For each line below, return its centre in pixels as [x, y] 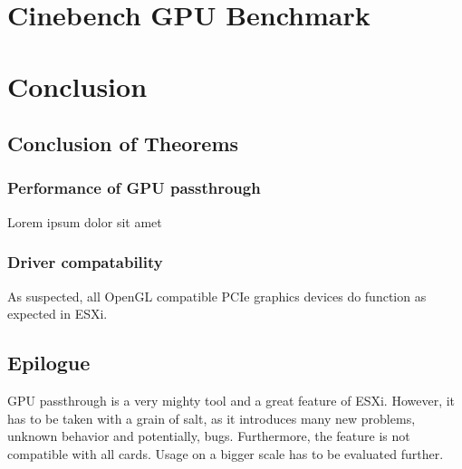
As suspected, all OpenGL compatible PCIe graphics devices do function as [217, 296]
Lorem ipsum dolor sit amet [85, 221]
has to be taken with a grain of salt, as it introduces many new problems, [212, 418]
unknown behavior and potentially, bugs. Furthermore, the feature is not [209, 436]
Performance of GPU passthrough [134, 188]
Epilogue [49, 363]
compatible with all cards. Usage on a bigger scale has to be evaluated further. [226, 453]
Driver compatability [85, 262]
